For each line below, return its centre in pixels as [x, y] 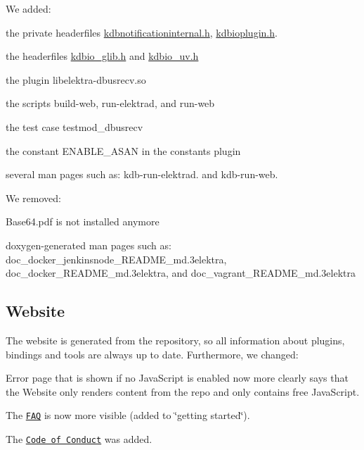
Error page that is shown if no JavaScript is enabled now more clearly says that [177, 378]
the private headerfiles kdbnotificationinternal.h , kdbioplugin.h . [142, 32]
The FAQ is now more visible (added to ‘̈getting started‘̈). [128, 415]
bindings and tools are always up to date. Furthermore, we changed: [152, 354]
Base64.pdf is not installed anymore [83, 221]
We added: [28, 8]
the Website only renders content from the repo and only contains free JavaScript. [183, 391]
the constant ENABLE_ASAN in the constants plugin [123, 150]
